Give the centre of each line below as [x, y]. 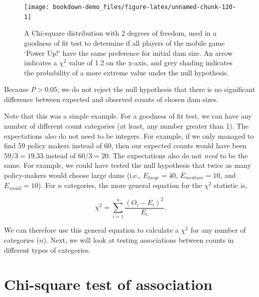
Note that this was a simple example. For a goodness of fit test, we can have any [128, 116]
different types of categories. [47, 250]
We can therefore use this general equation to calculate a [91, 230]
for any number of [218, 230]
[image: [37, 7]
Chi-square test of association [108, 284]
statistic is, [231, 185]
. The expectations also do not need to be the [178, 155]
